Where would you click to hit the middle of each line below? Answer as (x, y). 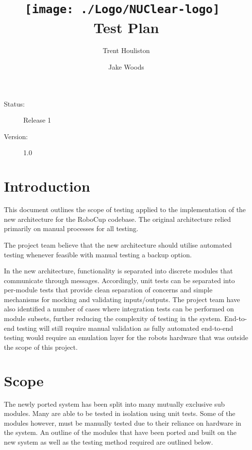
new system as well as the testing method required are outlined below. (109, 441)
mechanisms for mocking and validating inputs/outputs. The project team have (122, 299)
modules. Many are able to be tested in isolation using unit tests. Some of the (120, 413)
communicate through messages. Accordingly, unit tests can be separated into (119, 280)
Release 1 (37, 120)
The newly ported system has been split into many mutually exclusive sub (114, 404)
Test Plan (126, 27)
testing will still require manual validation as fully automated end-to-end (125, 328)
